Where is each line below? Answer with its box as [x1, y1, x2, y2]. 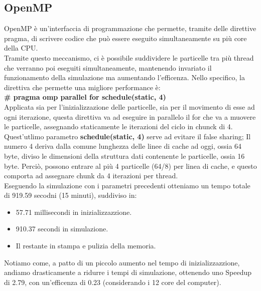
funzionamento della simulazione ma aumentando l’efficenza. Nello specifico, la [4, 72, 245, 83]
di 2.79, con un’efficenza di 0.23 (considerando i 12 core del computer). [4, 276, 221, 287]
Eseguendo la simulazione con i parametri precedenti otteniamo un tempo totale [4, 180, 250, 190]
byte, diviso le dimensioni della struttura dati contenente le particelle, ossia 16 [4, 150, 245, 161]
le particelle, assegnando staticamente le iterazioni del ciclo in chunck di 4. [4, 121, 233, 132]
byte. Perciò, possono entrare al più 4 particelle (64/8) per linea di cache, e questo [4, 160, 257, 171]
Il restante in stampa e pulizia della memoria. [16, 240, 156, 251]
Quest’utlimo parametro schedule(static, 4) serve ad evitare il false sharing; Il [4, 131, 251, 141]
